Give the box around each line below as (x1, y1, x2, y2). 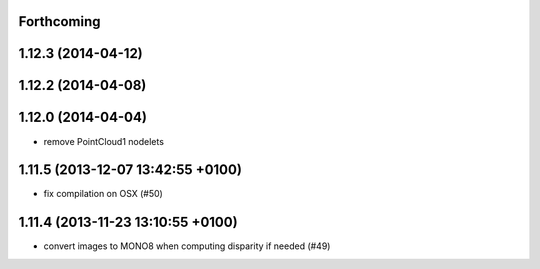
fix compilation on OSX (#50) (43, 188, 164, 200)
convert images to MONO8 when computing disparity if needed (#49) (43, 240, 331, 252)
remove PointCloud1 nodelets (43, 135, 165, 147)
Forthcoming (18, 13, 101, 30)
